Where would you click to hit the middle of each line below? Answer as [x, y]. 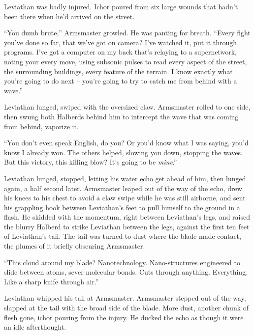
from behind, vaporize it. [41, 126]
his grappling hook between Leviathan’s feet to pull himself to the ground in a [122, 207]
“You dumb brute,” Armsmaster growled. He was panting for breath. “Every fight [127, 33]
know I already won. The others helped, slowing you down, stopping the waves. [123, 152]
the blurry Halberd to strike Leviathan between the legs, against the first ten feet [127, 226]
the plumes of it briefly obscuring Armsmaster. [75, 246]
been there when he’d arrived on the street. [69, 16]
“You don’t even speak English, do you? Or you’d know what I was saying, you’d [126, 143]
